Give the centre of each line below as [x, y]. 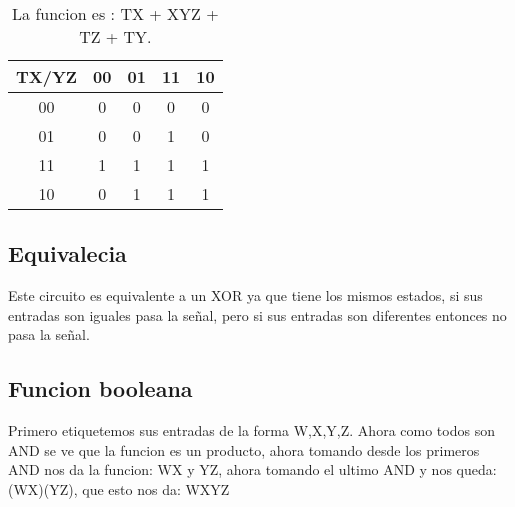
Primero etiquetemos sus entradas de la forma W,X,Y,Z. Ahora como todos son [251, 430]
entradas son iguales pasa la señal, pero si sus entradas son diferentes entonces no [257, 314]
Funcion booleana [100, 388]
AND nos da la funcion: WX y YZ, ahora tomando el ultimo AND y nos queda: [252, 469]
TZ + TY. [115, 36]
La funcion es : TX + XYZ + [115, 13]
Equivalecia [67, 253]
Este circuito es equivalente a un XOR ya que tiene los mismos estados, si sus [245, 295]
